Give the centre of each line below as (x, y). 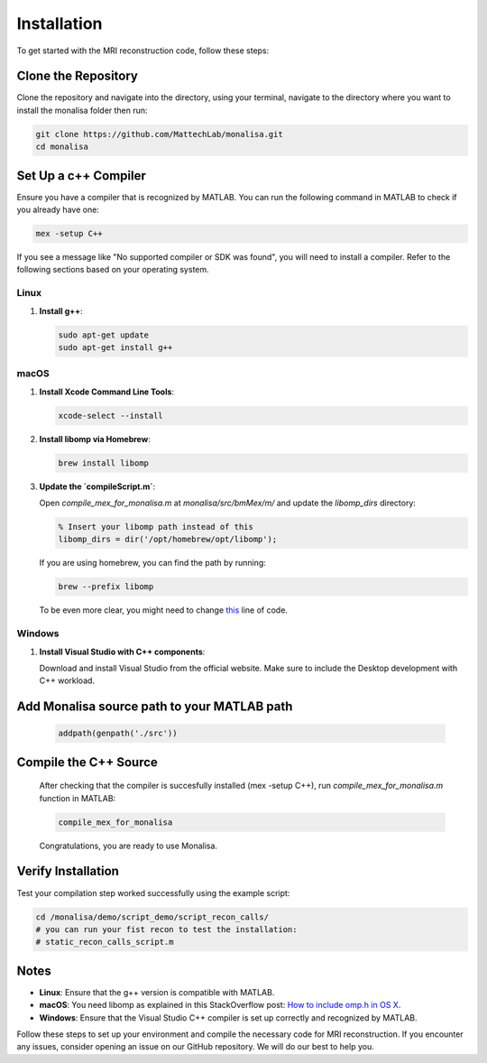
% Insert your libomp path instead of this (156, 527)
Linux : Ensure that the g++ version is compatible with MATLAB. (157, 992)
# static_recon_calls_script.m (105, 942)
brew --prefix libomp (106, 587)
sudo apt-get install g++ (115, 347)
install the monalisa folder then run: (82, 110)
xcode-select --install (111, 416)
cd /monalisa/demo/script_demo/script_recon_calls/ (152, 917)
